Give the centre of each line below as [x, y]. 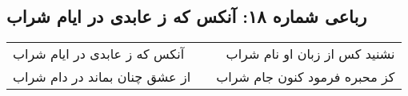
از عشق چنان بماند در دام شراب [102, 77]
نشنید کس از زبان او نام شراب [310, 54]
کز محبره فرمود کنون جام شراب [306, 77]
